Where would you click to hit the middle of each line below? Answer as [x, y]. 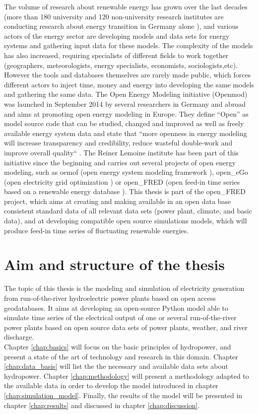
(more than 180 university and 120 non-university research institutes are [114, 16]
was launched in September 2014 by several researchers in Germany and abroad [125, 103]
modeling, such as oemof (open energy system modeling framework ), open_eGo [126, 172]
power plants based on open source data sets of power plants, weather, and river [126, 327]
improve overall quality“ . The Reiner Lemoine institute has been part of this [121, 152]
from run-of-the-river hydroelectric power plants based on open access [110, 298]
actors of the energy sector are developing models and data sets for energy [117, 35]
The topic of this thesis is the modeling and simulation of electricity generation [124, 288]
